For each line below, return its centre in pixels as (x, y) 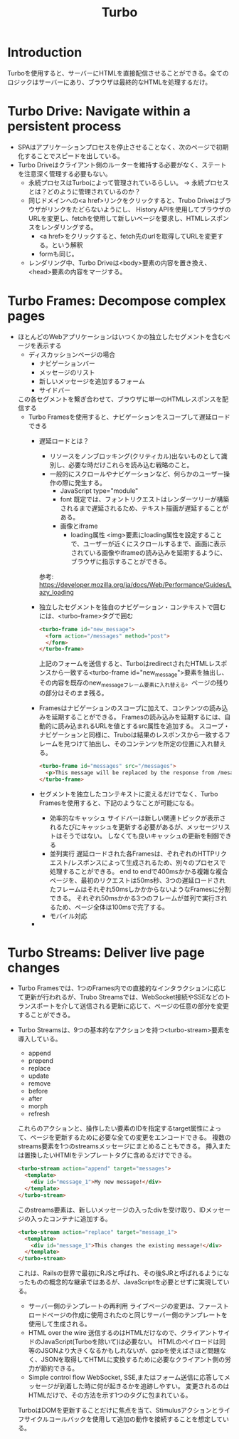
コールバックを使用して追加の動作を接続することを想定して (136, 1419)
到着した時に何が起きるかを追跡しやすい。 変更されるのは (144, 1386)
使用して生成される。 (59, 1324)
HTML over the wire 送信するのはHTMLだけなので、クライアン (120, 1333)
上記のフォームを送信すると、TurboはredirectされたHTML (124, 664)
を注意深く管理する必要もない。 (64, 173)
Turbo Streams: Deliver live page (106, 952)
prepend (41, 1061)
